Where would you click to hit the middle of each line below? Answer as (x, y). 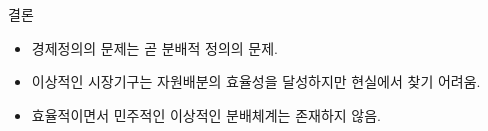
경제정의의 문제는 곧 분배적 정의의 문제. (154, 47)
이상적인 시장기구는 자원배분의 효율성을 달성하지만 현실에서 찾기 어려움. (256, 81)
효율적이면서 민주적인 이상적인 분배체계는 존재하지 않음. (206, 114)
